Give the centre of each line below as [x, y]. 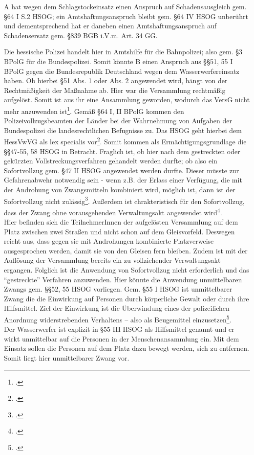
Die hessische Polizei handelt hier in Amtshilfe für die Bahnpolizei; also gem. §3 [123, 52]
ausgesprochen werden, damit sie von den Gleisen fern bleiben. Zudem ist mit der [126, 250]
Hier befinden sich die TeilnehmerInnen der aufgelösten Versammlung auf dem [121, 222]
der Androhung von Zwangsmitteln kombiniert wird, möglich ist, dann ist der [120, 189]
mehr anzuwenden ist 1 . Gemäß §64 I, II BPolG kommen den [94, 110]
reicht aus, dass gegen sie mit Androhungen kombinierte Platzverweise [109, 241]
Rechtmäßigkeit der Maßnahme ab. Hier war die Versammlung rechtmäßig [115, 90]
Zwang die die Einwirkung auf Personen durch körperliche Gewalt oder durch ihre [127, 298]
